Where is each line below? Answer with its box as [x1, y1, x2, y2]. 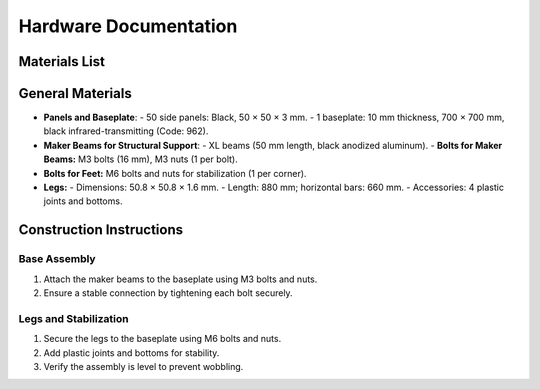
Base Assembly [18, 252, 96, 266]
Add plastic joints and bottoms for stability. [43, 346, 220, 359]
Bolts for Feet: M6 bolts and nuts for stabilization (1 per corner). [43, 167, 307, 179]
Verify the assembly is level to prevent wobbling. [43, 360, 244, 372]
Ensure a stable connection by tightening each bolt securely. [43, 286, 294, 299]
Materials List [18, 53, 105, 70]
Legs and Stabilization [18, 311, 129, 325]
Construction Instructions [18, 221, 184, 239]
